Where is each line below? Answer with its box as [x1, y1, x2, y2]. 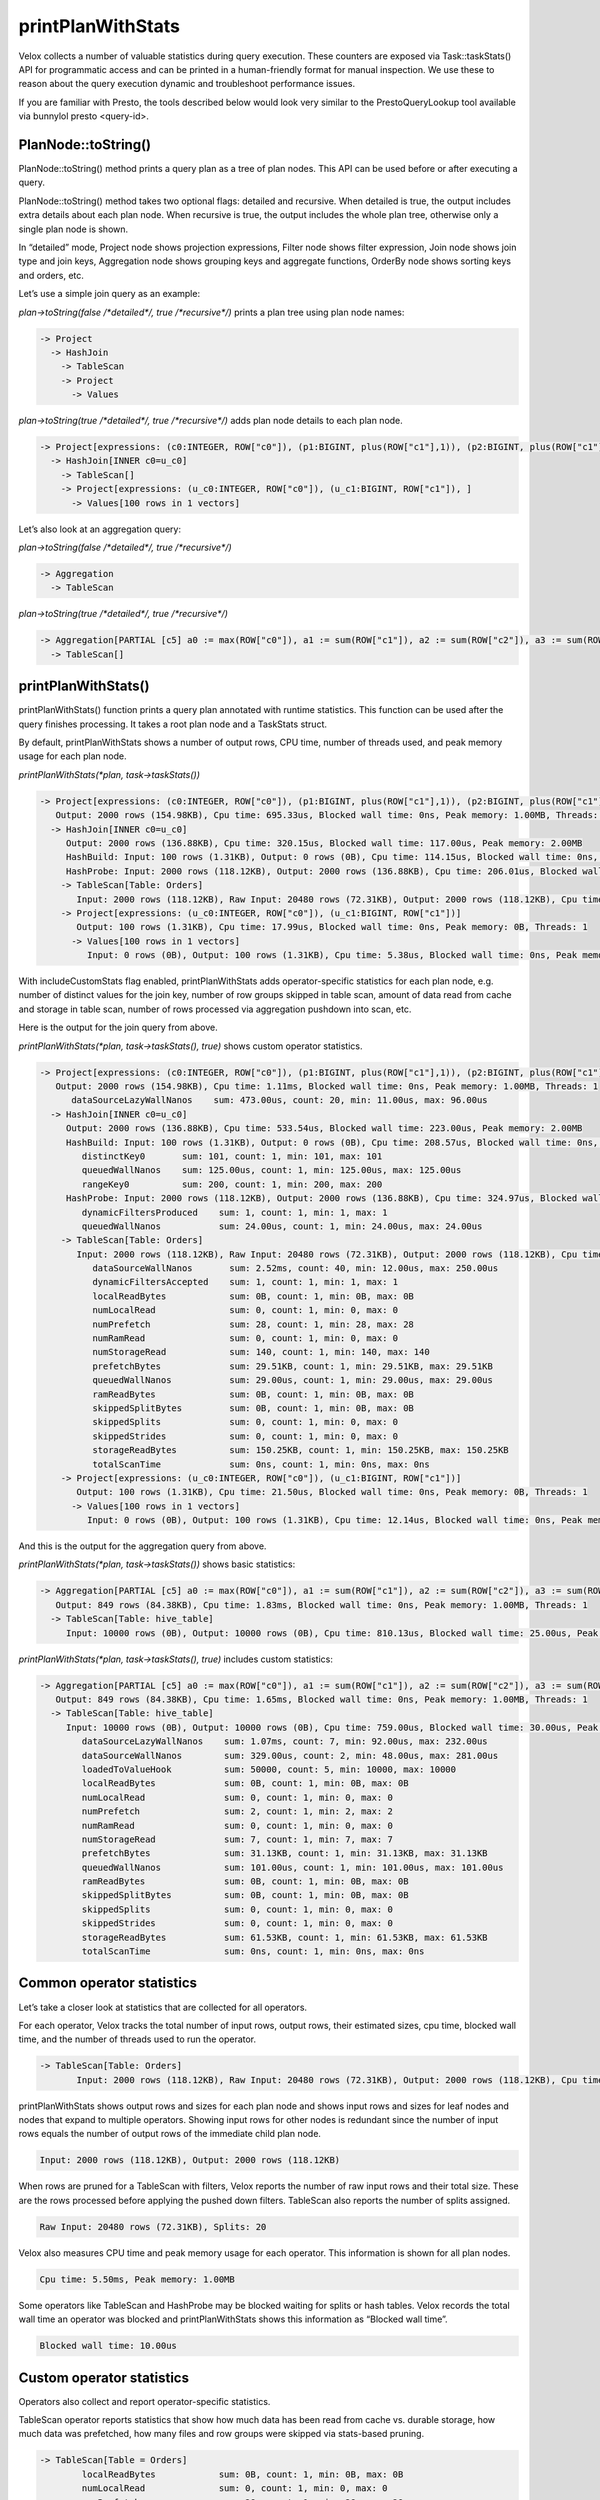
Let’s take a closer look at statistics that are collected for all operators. [18, 2001, 308, 2013]
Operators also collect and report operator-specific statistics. [18, 2395, 271, 2407]
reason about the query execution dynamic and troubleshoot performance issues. [18, 78, 355, 90]
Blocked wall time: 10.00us [39, 2340, 177, 2352]
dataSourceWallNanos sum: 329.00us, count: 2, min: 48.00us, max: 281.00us [81, 1750, 499, 1761]
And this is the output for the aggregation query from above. [18, 1540, 267, 1552]
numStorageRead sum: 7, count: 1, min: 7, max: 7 [81, 1833, 394, 1845]
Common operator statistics [18, 1975, 198, 1992]
